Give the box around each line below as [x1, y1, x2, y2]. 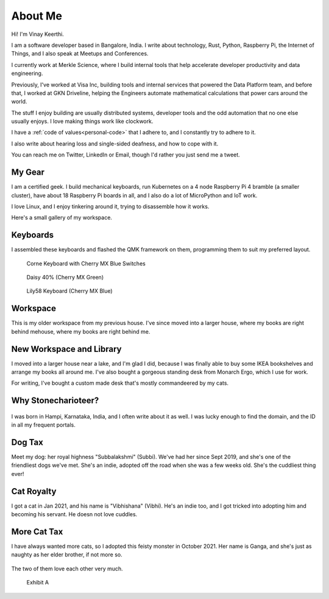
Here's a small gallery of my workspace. [11, 214, 113, 222]
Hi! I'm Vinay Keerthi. [11, 30, 64, 38]
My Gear [11, 167, 45, 178]
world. [11, 98, 27, 105]
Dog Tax [11, 437, 44, 447]
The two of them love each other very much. [11, 565, 123, 572]
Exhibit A [26, 579, 49, 586]
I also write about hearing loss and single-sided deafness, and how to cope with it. [11, 140, 219, 147]
